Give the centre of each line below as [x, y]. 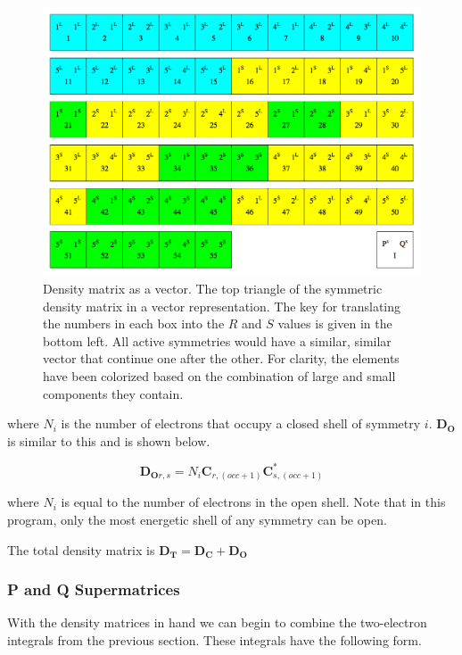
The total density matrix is [81, 549]
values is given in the [335, 323]
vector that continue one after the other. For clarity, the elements [221, 358]
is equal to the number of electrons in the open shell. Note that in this [253, 502]
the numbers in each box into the [134, 323]
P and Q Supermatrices [94, 589]
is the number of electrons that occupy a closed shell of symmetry [241, 423]
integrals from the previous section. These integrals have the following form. [214, 640]
